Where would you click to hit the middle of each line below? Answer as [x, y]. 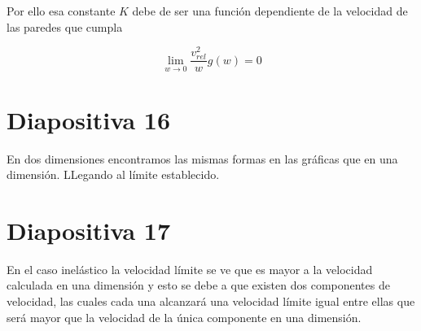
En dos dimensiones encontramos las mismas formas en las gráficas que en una [202, 158]
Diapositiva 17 [89, 230]
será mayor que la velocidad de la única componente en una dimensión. [184, 317]
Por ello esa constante [61, 11]
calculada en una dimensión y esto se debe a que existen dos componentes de [198, 285]
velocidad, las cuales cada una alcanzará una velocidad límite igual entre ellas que [211, 301]
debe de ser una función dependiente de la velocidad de [270, 11]
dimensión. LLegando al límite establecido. [113, 174]
